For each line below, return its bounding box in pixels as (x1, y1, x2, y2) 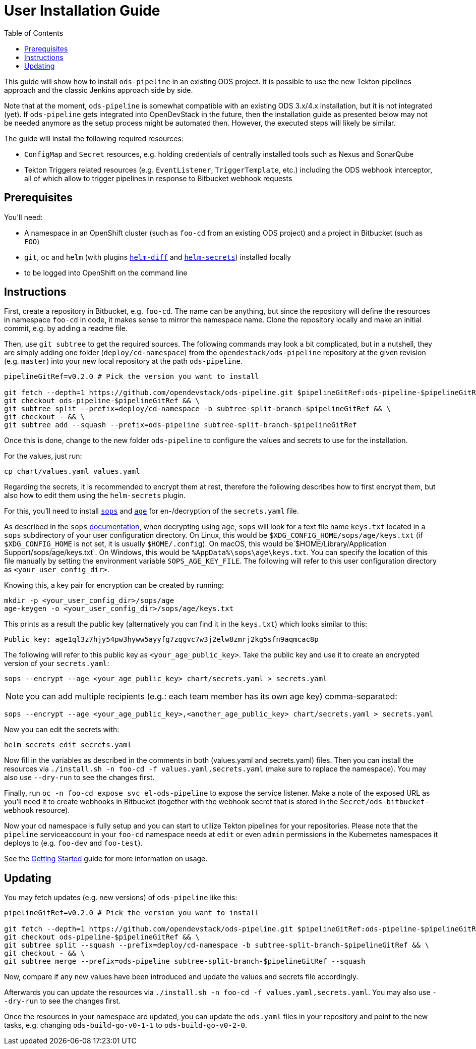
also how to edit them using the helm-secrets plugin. (4, 491, 186, 500)
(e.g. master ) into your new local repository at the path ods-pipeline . (4, 357, 243, 366)
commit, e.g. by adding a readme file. (4, 324, 128, 333)
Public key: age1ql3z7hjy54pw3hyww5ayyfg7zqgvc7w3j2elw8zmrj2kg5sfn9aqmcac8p (4, 635, 319, 644)
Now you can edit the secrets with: (4, 725, 120, 734)
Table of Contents (4, 28, 64, 37)
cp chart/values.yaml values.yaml (4, 467, 140, 476)
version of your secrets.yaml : (4, 659, 109, 668)
